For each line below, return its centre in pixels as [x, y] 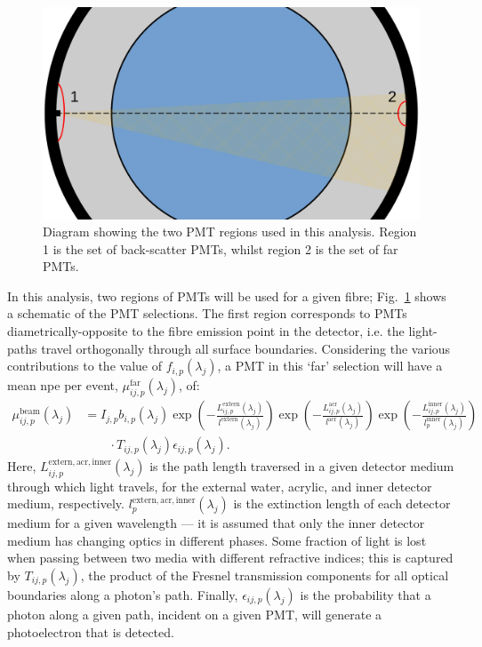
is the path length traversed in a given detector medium [302, 466]
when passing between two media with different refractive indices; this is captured [230, 558]
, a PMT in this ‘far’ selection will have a [330, 366]
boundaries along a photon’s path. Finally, [123, 594]
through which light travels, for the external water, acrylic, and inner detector [220, 486]
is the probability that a [366, 594]
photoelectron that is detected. [91, 631]
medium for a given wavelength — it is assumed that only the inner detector [216, 523]
